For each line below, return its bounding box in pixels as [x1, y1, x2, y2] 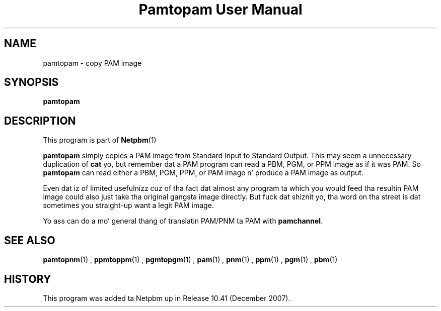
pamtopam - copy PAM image [43, 58, 142, 67]
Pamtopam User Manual [138, 1, 303, 18]
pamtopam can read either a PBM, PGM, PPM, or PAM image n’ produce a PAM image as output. [43, 168, 363, 177]
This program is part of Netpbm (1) [43, 136, 157, 145]
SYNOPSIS [4, 76, 59, 89]
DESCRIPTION [4, 114, 76, 127]
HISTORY [4, 272, 51, 285]
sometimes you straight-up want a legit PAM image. [43, 201, 214, 210]
